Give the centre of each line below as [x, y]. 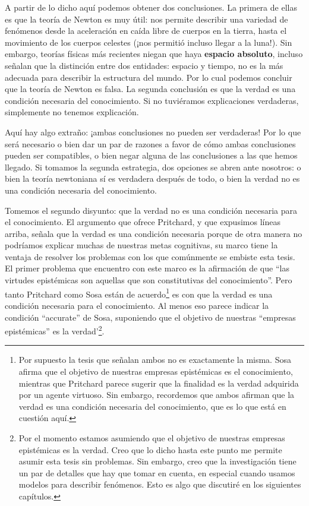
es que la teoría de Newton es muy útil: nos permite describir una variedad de [146, 19]
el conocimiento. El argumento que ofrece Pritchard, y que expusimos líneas [143, 222]
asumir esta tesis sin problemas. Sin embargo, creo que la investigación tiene [157, 461]
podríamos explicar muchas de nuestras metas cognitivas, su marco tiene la [141, 245]
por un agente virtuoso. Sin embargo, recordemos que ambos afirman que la [157, 395]
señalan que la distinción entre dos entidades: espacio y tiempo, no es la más [144, 65]
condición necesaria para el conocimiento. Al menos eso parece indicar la [137, 305]
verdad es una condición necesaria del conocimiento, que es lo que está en [152, 406]
